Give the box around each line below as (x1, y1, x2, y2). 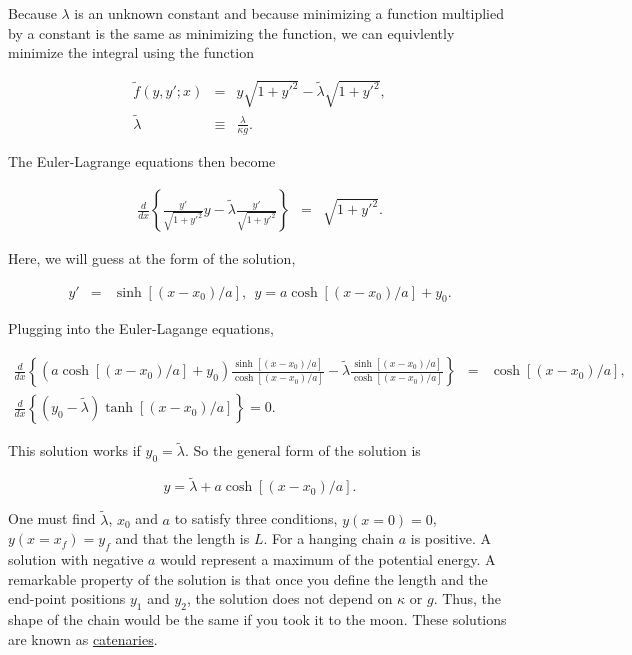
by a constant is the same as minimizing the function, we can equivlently (8, 22, 455, 43)
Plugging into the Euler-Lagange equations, (8, 318, 274, 339)
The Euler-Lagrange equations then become (8, 151, 276, 172)
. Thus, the (433, 588, 502, 609)
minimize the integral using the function (8, 42, 254, 63)
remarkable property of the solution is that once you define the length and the (8, 568, 488, 589)
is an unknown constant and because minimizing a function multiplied (74, 3, 504, 23)
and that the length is (115, 528, 250, 549)
